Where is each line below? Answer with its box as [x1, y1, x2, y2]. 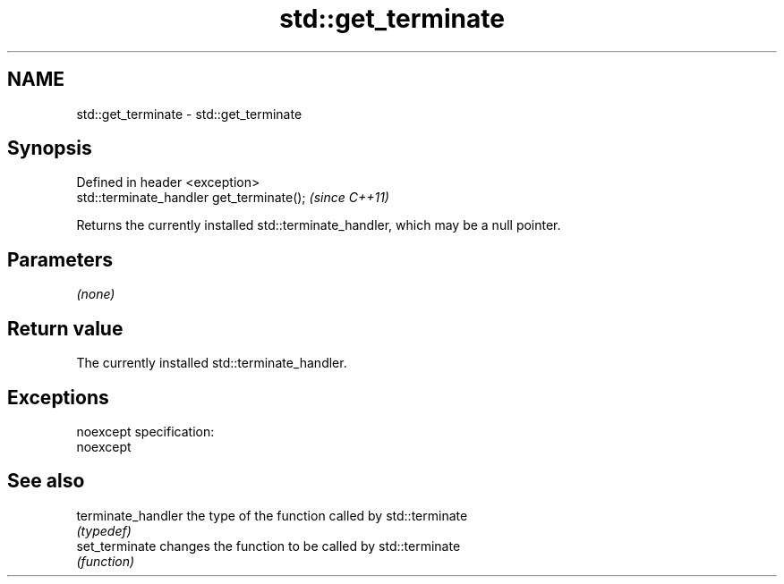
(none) [76, 286, 115, 302]
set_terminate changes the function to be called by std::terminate [76, 537, 461, 554]
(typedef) [76, 522, 132, 538]
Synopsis [7, 137, 92, 160]
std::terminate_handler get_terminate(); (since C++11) [76, 190, 389, 206]
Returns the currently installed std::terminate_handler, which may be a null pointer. [76, 217, 561, 233]
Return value [7, 317, 124, 340]
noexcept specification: [76, 423, 215, 439]
